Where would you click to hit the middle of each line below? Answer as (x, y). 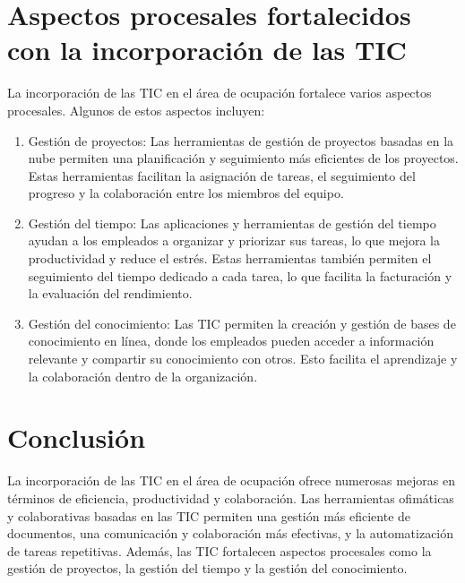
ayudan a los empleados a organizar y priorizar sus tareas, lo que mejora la (234, 240)
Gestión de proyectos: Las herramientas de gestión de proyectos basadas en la (241, 140)
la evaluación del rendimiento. (110, 293)
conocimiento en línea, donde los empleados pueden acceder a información (231, 341)
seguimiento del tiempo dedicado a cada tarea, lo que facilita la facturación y (240, 275)
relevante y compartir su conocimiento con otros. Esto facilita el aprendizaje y (243, 359)
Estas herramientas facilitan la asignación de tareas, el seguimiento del (222, 175)
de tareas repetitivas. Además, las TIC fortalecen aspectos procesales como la (220, 550)
